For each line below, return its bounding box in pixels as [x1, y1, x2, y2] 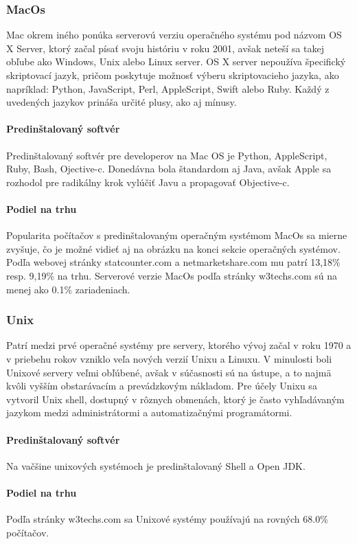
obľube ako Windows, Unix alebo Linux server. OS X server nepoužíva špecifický [6, 54, 346, 69]
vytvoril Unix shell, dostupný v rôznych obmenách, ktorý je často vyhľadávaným [6, 392, 345, 406]
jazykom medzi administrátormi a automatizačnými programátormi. [6, 405, 292, 420]
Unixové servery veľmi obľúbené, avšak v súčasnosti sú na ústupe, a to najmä [6, 365, 332, 379]
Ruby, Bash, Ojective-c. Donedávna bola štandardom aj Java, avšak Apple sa [6, 161, 332, 176]
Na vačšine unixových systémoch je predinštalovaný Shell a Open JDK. [6, 458, 306, 473]
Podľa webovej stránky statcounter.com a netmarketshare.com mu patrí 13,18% [6, 255, 341, 269]
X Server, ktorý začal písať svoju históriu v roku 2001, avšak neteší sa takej [6, 41, 325, 55]
